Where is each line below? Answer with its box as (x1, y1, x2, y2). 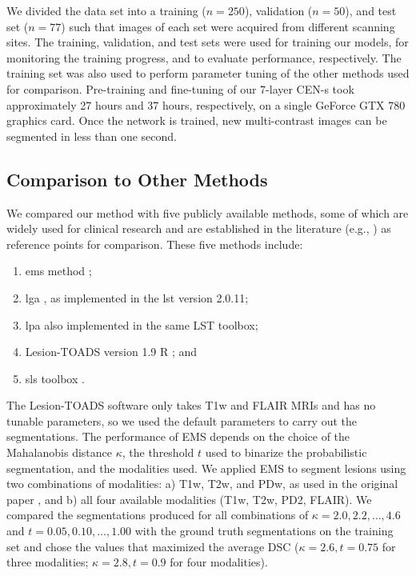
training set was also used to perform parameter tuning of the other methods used (6, 65, 410, 82)
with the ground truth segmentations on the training (134, 522, 394, 539)
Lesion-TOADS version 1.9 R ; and (25, 343, 198, 360)
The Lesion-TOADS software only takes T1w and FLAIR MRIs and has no (6, 397, 376, 414)
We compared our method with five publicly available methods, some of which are (6, 204, 409, 221)
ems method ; (25, 262, 92, 279)
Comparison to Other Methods (6, 166, 268, 191)
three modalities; (6, 554, 89, 570)
